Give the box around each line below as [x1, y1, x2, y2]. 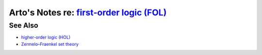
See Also [9, 21, 38, 30]
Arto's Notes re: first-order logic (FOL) [9, 7, 167, 18]
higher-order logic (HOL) [21, 34, 71, 40]
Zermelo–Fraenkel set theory [21, 41, 79, 47]
